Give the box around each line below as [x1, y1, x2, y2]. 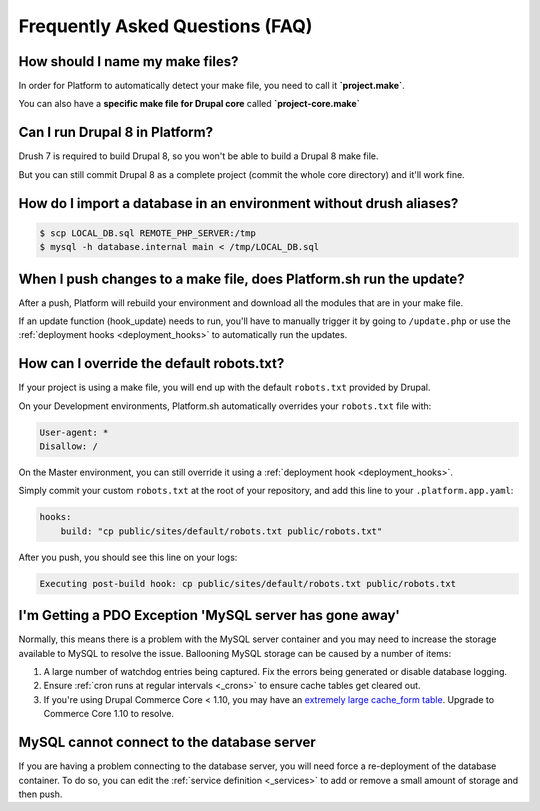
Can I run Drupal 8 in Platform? [18, 124, 214, 141]
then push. [18, 788, 63, 800]
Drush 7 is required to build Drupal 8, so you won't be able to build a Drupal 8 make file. [18, 150, 379, 162]
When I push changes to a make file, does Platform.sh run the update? [18, 270, 465, 287]
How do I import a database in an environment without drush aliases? [18, 195, 459, 212]
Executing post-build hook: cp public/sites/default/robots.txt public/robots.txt [39, 578, 457, 589]
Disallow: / [39, 441, 99, 452]
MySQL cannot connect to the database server [18, 734, 317, 751]
